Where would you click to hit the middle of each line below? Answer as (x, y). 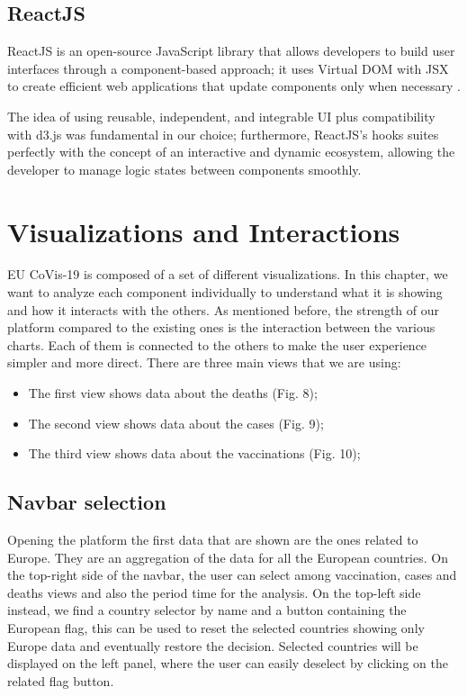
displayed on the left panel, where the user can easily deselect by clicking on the (228, 663)
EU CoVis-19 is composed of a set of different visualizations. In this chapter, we (228, 274)
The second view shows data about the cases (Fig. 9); (176, 423)
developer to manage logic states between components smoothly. (184, 169)
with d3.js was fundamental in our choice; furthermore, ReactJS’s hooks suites (223, 134)
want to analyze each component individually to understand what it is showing (225, 292)
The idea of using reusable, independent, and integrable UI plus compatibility (221, 116)
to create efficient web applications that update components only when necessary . (234, 86)
